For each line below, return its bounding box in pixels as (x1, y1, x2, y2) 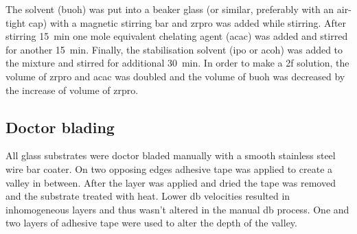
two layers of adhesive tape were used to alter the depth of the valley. (5, 215, 297, 230)
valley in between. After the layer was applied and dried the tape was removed (5, 175, 336, 189)
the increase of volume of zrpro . (5, 82, 139, 97)
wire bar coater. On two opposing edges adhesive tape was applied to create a (5, 161, 333, 176)
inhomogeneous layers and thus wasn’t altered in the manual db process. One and (5, 202, 349, 216)
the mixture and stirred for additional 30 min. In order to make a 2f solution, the (5, 56, 349, 70)
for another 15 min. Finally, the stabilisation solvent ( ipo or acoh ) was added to (5, 42, 343, 56)
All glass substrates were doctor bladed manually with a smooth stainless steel (5, 148, 336, 163)
